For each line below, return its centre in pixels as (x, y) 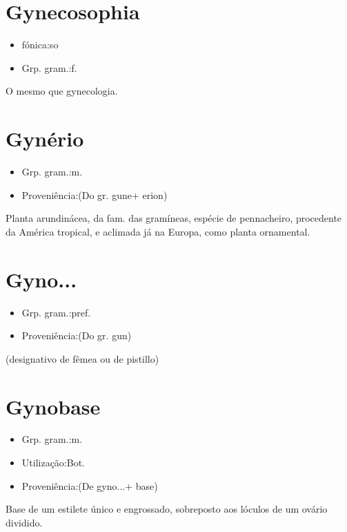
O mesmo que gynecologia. (62, 91)
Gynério (45, 139)
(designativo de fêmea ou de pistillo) (82, 358)
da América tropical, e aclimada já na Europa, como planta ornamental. (158, 231)
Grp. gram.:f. (49, 67)
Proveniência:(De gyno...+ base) (90, 485)
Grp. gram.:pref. (56, 312)
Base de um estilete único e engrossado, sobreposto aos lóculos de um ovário (167, 509)
